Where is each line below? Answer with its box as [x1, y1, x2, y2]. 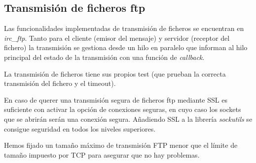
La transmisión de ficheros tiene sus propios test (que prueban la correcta [4, 68, 226, 79]
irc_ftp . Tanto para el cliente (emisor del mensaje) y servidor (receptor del [4, 32, 230, 43]
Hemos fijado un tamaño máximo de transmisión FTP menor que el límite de [4, 140, 238, 150]
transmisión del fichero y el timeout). [4, 78, 116, 88]
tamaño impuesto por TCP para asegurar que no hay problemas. [4, 149, 200, 160]
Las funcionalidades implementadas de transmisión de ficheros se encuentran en [4, 23, 244, 33]
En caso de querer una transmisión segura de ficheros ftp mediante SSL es [4, 94, 227, 105]
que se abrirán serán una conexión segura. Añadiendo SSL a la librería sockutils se [4, 113, 253, 124]
